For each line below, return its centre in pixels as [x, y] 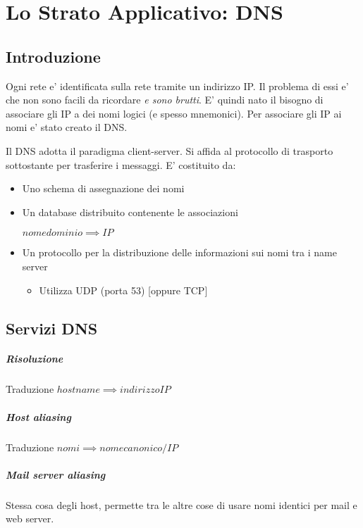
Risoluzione [35, 359]
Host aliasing [38, 416]
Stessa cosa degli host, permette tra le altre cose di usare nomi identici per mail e [181, 504]
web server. [30, 518]
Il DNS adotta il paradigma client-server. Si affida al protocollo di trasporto [170, 150]
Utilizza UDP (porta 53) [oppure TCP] [123, 290]
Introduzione [53, 56]
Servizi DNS [52, 328]
